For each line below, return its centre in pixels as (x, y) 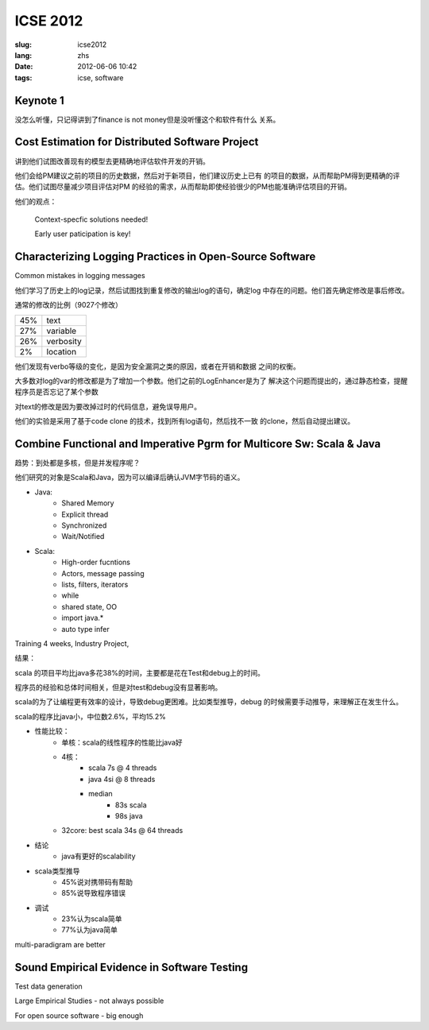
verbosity (64, 341)
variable (62, 331)
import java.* (83, 618)
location (62, 351)
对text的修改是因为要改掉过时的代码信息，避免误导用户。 (108, 406)
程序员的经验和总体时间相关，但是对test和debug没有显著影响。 (118, 687)
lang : (23, 55)
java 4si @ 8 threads (122, 779)
